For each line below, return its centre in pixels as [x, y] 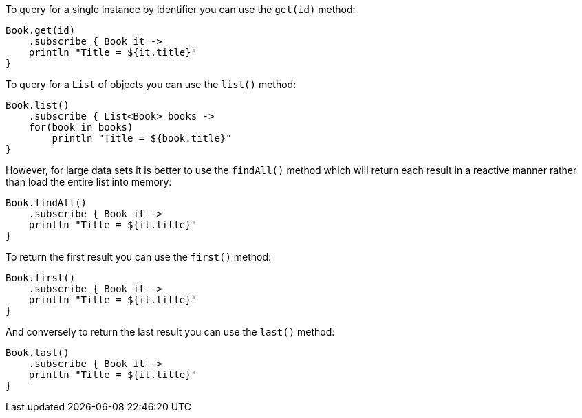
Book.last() [37, 353]
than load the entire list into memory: [89, 182]
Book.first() [41, 278]
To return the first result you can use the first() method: [139, 257]
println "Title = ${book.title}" [142, 138]
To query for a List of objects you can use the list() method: [151, 84]
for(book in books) [81, 127]
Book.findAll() [46, 203]
